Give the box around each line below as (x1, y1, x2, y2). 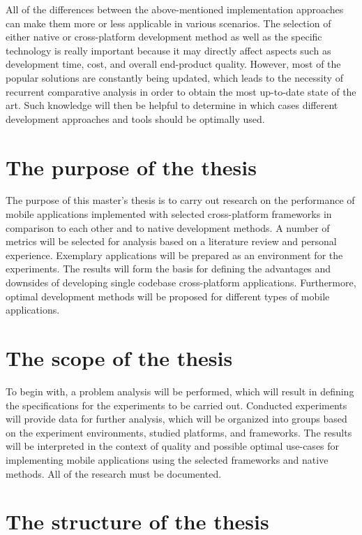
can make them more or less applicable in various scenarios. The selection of (6, 15, 331, 30)
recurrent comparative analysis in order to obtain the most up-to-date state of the (6, 84, 356, 98)
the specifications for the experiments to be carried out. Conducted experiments (6, 397, 347, 412)
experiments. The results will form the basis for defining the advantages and (6, 261, 331, 276)
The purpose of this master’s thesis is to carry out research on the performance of (6, 193, 355, 207)
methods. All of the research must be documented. (6, 466, 222, 481)
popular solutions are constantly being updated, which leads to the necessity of (6, 70, 343, 85)
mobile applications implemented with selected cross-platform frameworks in (6, 207, 332, 221)
